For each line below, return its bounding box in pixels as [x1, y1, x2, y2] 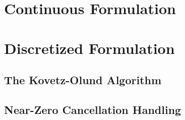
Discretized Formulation [4, 37, 175, 58]
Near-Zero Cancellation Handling [4, 101, 181, 117]
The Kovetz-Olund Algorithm [4, 72, 162, 88]
